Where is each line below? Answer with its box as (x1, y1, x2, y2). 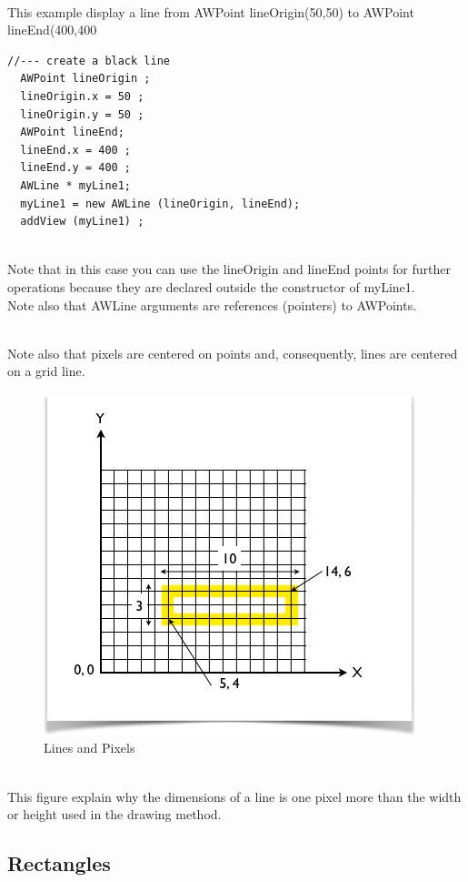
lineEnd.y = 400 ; (20, 161, 132, 175)
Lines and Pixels (44, 738, 135, 757)
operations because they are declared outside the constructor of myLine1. (7, 277, 415, 296)
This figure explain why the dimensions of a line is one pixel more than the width (7, 786, 462, 806)
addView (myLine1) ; (20, 215, 144, 228)
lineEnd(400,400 (7, 20, 97, 39)
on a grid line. (7, 361, 85, 380)
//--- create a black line (7, 54, 170, 67)
